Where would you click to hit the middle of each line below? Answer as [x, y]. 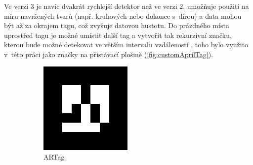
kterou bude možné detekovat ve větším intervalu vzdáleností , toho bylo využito [126, 45]
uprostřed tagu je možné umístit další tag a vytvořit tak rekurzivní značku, [118, 35]
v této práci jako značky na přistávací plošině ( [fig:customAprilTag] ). [109, 54]
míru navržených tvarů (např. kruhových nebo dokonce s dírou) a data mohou [123, 16]
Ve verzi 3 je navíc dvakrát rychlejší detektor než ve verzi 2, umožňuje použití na [126, 6]
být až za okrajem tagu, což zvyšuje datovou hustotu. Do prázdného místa [117, 25]
